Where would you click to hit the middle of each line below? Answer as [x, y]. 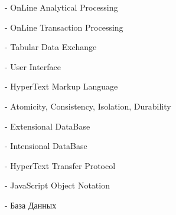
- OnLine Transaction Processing [64, 27]
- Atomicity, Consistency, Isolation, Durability [88, 106]
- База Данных [31, 205]
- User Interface [33, 66]
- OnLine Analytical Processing [61, 7]
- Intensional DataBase [46, 146]
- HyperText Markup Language [61, 86]
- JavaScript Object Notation [57, 185]
